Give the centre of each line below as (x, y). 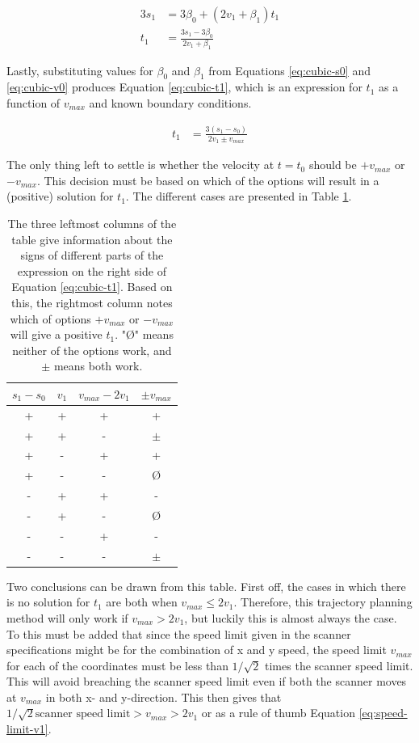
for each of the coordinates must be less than (117, 665)
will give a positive (56, 334)
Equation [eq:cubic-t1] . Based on (92, 287)
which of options (50, 318)
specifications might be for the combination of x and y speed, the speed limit (197, 650)
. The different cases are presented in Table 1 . (239, 196)
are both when (142, 602)
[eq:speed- (383, 713)
